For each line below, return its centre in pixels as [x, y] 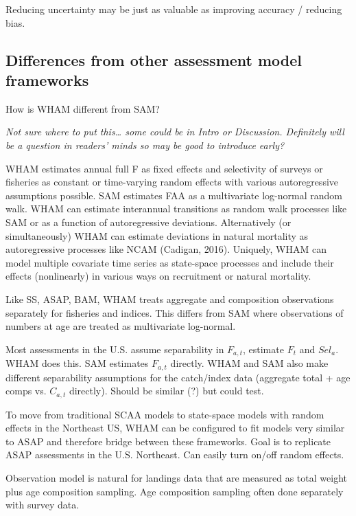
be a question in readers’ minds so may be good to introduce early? [145, 145]
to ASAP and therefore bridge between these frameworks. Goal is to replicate [168, 441]
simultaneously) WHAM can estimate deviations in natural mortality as [157, 235]
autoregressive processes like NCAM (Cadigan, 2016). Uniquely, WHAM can [166, 249]
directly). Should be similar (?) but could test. [166, 391]
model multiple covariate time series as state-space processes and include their [170, 262]
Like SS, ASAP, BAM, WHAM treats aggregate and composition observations [170, 299]
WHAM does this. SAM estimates [77, 363]
